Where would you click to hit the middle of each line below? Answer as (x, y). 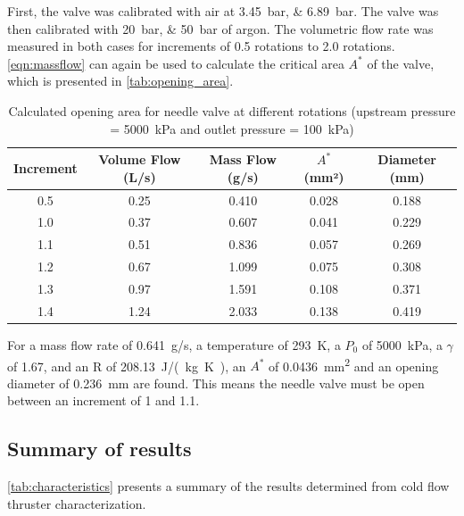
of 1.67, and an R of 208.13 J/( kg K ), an (127, 366)
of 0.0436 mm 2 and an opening (354, 364)
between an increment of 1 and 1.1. (104, 400)
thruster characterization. (77, 503)
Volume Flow (140, 159)
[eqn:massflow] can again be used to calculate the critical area (176, 63)
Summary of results (99, 449)
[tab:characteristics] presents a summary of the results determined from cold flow (228, 486)
